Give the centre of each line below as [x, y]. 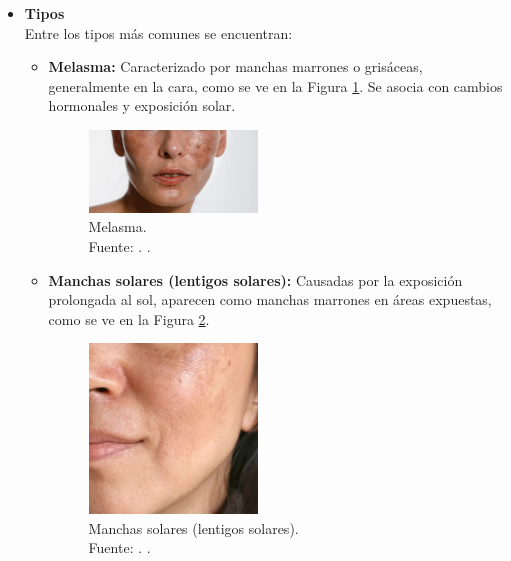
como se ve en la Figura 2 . [129, 318]
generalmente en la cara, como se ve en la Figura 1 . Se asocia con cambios [275, 85]
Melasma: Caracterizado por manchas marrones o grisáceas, [235, 66]
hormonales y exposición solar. [142, 105]
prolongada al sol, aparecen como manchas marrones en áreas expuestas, [270, 299]
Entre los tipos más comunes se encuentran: [158, 32]
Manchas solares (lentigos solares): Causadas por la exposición [255, 279]
